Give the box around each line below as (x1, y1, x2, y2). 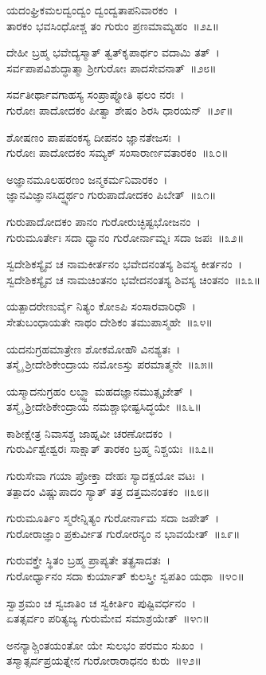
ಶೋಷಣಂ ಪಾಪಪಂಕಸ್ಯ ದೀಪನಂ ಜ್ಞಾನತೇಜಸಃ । (6, 128, 182, 145)
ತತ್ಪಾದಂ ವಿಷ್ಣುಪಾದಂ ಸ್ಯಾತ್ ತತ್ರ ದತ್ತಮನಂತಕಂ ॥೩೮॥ (6, 482, 210, 499)
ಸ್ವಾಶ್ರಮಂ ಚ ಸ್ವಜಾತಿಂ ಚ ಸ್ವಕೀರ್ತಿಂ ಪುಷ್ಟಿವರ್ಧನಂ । (6, 594, 196, 611)
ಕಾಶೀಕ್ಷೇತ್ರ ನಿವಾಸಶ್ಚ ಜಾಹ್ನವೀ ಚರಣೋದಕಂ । (6, 424, 173, 441)
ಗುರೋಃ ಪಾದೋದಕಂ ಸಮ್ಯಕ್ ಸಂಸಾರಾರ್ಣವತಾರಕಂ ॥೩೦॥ (6, 144, 229, 161)
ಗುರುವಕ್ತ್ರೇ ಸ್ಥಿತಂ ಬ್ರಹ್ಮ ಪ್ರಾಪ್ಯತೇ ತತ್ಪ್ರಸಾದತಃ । (6, 552, 171, 568)
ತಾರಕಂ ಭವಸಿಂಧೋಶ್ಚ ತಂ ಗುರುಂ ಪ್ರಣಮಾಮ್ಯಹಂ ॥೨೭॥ (6, 17, 220, 33)
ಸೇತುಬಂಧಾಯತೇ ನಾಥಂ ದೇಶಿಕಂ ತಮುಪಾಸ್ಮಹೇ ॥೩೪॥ (6, 313, 213, 330)
